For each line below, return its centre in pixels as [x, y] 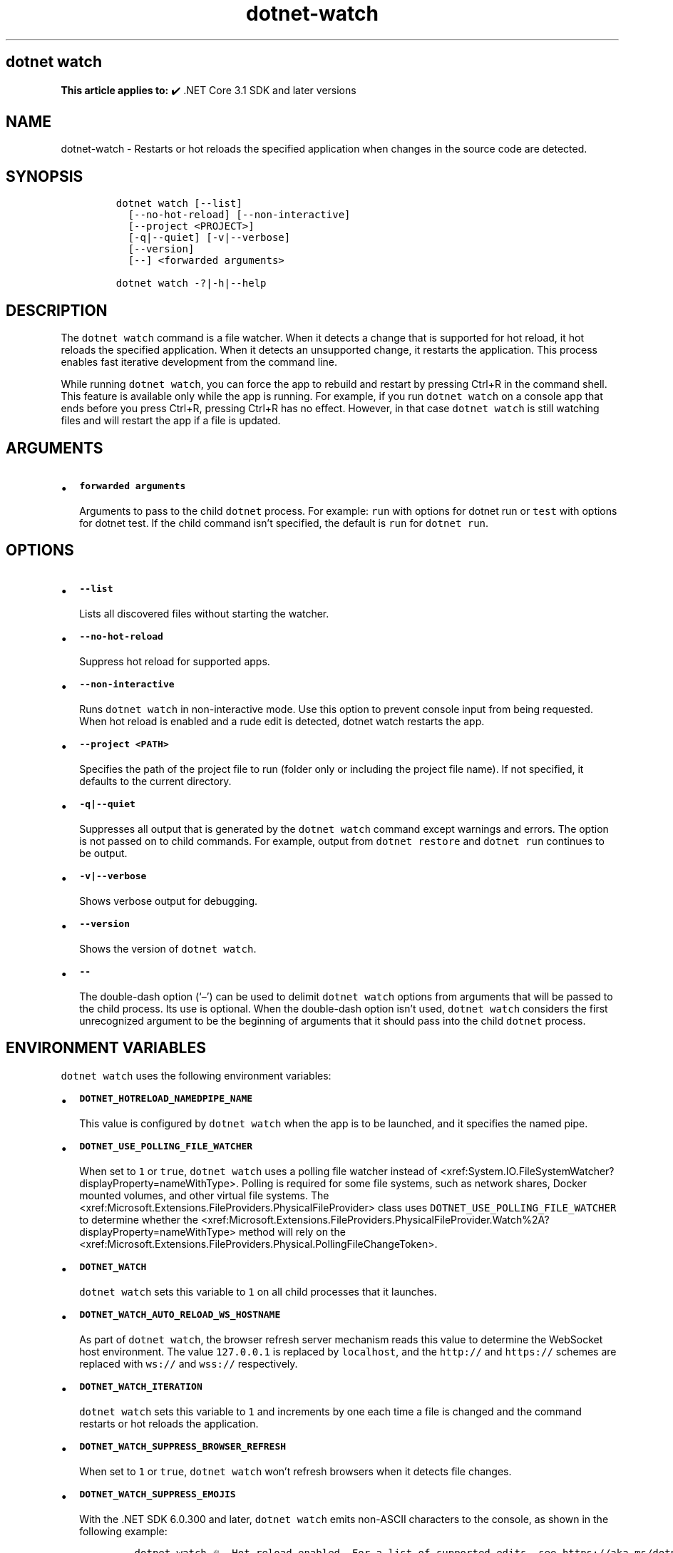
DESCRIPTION [57, 310]
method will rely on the [292, 1231]
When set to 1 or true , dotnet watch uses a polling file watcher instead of [258, 1171]
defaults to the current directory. [155, 781]
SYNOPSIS [45, 176]
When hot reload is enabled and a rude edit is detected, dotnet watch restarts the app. [282, 721]
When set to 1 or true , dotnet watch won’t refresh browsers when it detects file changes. [296, 1471]
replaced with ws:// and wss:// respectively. [189, 1363]
